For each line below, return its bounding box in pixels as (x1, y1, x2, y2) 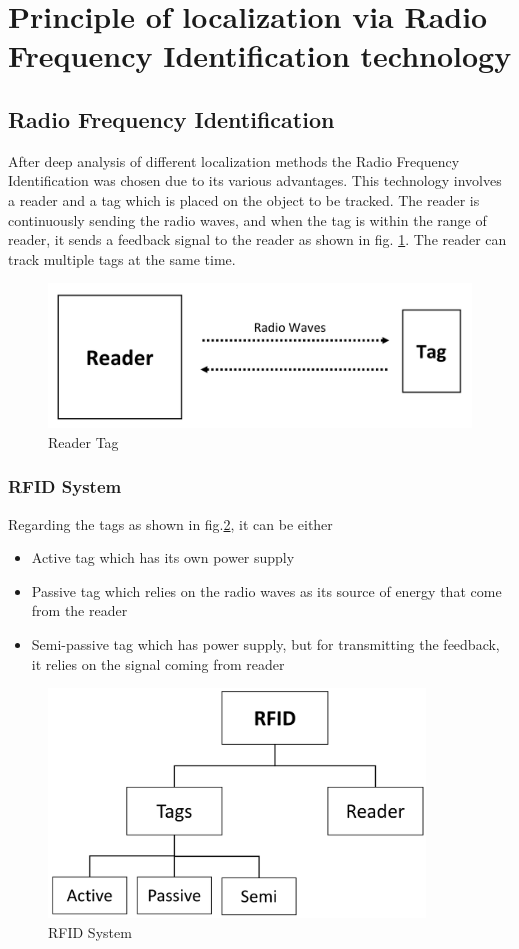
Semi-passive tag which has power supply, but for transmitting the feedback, (31, 634, 500, 655)
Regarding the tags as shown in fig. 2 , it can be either (8, 513, 333, 534)
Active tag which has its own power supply (31, 547, 295, 568)
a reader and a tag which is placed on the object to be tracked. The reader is (8, 189, 480, 210)
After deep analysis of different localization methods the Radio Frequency (8, 150, 460, 171)
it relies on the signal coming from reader (31, 653, 285, 674)
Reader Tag (48, 431, 119, 452)
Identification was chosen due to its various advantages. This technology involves (8, 170, 502, 191)
